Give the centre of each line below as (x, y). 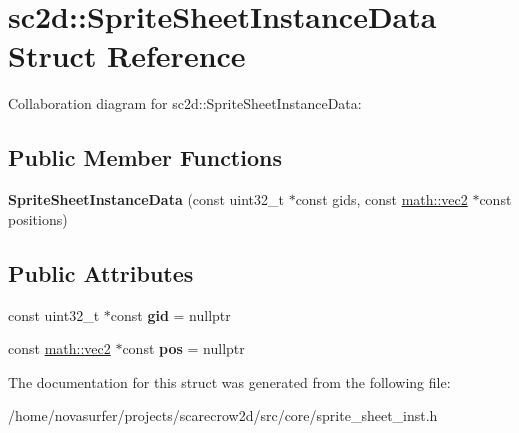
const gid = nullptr (170, 314)
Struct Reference (127, 55)
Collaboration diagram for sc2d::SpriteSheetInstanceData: (185, 103)
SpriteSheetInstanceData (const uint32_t (146, 199)
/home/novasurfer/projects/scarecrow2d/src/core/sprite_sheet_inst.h (223, 415)
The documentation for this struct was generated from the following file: (229, 381)
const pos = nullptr (183, 348)
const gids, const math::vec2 (381, 199)
